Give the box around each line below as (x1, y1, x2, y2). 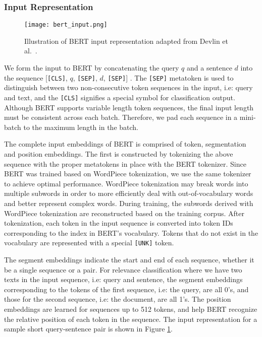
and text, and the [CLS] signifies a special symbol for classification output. (4, 92, 235, 102)
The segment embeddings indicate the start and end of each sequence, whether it (4, 254, 254, 264)
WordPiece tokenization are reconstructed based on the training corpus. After (4, 208, 244, 218)
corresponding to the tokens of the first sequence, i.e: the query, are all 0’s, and (4, 284, 249, 294)
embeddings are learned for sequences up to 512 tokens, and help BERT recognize (4, 303, 257, 314)
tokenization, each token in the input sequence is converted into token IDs (4, 218, 233, 228)
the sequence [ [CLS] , (4, 72, 68, 83)
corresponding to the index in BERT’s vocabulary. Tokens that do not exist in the (4, 227, 258, 238)
